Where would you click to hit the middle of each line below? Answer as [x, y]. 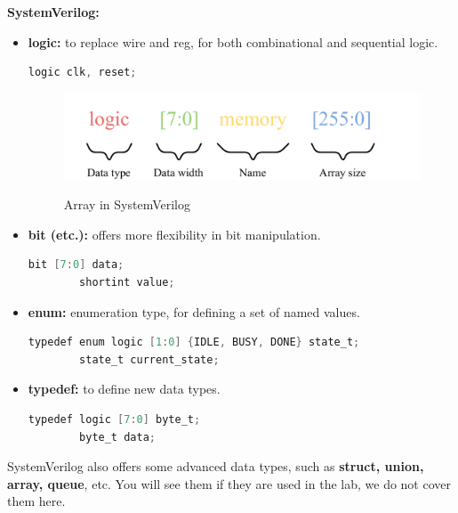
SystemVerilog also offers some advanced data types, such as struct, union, [216, 466]
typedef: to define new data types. [124, 389]
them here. [36, 501]
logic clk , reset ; [82, 73]
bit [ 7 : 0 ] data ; [76, 265]
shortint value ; [127, 283]
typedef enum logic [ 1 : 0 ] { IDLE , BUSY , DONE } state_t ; [194, 342]
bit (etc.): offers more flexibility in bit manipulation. [174, 234]
